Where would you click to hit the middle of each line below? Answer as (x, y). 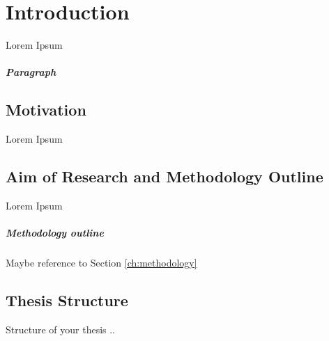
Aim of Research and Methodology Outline (164, 176)
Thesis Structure (67, 300)
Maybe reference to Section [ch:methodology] (101, 263)
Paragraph (31, 72)
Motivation (46, 110)
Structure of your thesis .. (61, 329)
